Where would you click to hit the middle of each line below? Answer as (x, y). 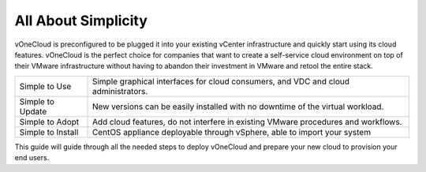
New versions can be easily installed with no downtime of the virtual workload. (238, 107)
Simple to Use (45, 86)
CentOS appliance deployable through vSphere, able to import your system (231, 132)
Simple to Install (49, 132)
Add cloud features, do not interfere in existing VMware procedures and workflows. (247, 122)
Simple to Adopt (49, 122)
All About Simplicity (81, 21)
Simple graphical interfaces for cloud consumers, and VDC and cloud (221, 81)
